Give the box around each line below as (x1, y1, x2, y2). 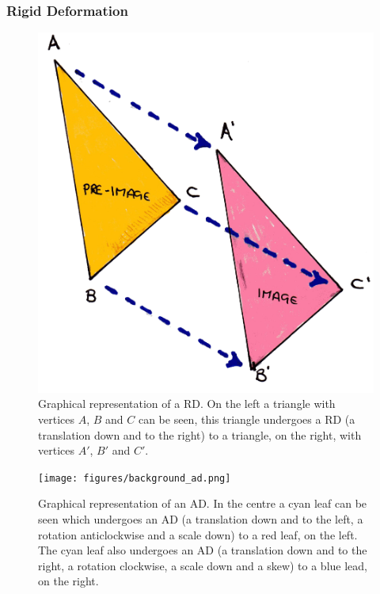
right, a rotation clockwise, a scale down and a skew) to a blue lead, (38, 557, 367, 573)
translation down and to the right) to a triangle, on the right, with (38, 426, 362, 443)
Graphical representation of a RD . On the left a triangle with (38, 395, 336, 412)
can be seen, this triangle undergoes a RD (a (138, 411, 355, 428)
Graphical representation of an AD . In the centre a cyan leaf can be (38, 495, 367, 512)
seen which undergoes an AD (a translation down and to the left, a (38, 511, 363, 527)
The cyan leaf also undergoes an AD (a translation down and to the (38, 542, 367, 558)
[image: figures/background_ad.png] (38, 472, 231, 484)
